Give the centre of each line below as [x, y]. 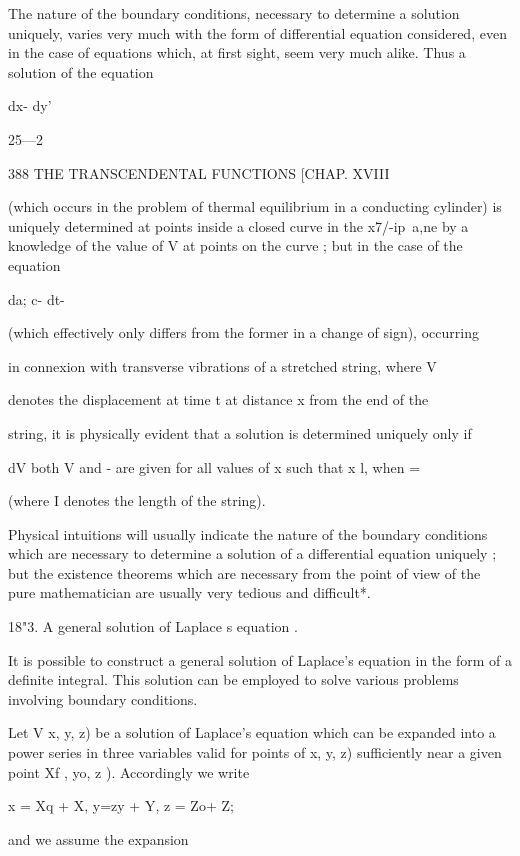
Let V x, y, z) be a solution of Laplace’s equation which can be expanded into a [252, 732]
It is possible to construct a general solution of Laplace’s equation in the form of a [260, 659]
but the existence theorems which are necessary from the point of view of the [244, 572]
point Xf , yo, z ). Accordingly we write [129, 771]
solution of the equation [81, 71]
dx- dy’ [30, 105]
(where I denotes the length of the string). [137, 500]
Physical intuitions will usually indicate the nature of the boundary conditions [248, 533]
